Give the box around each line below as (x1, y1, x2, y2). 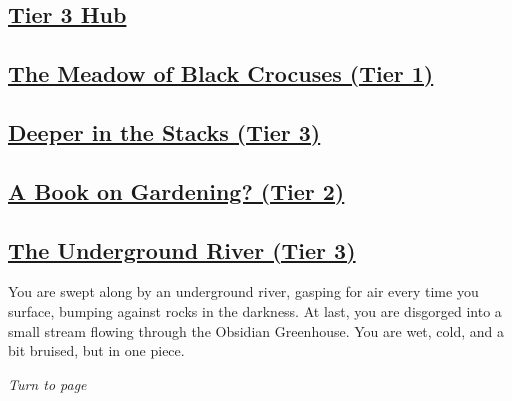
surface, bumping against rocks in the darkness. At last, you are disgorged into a (8, 300, 502, 321)
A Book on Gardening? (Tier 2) (8, 175, 345, 206)
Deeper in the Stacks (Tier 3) (8, 116, 321, 147)
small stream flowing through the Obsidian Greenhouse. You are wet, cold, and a (8, 320, 505, 341)
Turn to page (8, 373, 87, 394)
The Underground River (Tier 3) (8, 234, 356, 265)
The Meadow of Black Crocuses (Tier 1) (8, 58, 434, 89)
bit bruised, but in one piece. (8, 340, 185, 361)
